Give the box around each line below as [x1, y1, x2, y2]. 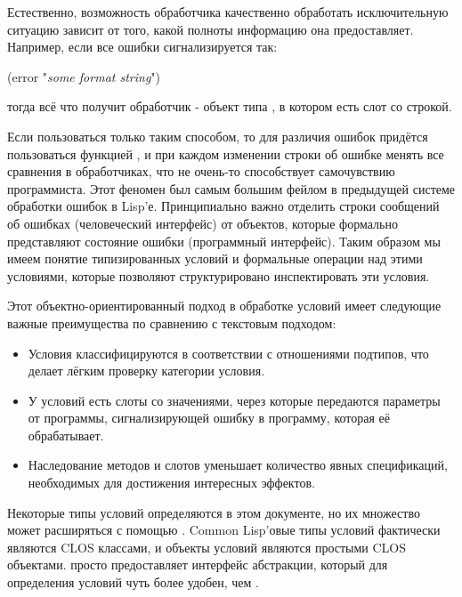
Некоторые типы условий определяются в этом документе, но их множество [7, 503, 420, 521]
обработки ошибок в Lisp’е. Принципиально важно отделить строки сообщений [7, 197, 440, 215]
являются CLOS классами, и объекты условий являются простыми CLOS [7, 537, 407, 556]
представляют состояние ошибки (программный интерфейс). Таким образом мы [7, 231, 441, 250]
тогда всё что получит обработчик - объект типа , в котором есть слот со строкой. [7, 97, 452, 116]
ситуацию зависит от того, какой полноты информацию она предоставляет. [7, 20, 414, 38]
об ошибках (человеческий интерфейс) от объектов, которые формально [7, 214, 398, 232]
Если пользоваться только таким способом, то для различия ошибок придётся [7, 126, 428, 145]
